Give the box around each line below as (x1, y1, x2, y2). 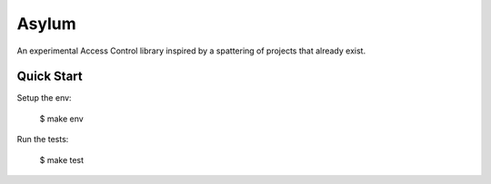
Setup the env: (16, 92, 72, 103)
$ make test (39, 154, 85, 165)
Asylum (16, 14, 76, 34)
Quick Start (16, 69, 83, 84)
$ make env (39, 113, 84, 124)
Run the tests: (16, 134, 69, 145)
